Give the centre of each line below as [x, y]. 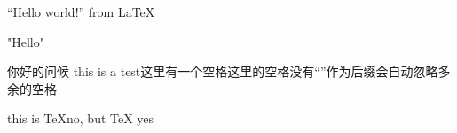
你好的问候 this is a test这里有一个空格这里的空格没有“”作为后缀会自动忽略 [223, 71]
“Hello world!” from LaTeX [81, 12]
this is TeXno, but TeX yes [81, 118]
